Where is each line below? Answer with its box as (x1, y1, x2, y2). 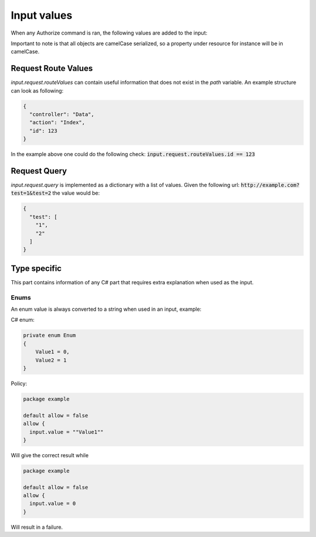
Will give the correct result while (11, 451, 89, 458)
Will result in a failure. (11, 524, 63, 531)
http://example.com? (241, 182, 300, 189)
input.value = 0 (29, 500, 76, 507)
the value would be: (52, 189, 100, 196)
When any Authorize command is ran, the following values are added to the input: (11, 29, 208, 36)
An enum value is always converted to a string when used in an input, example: (11, 305, 202, 313)
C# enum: (11, 317, 35, 324)
